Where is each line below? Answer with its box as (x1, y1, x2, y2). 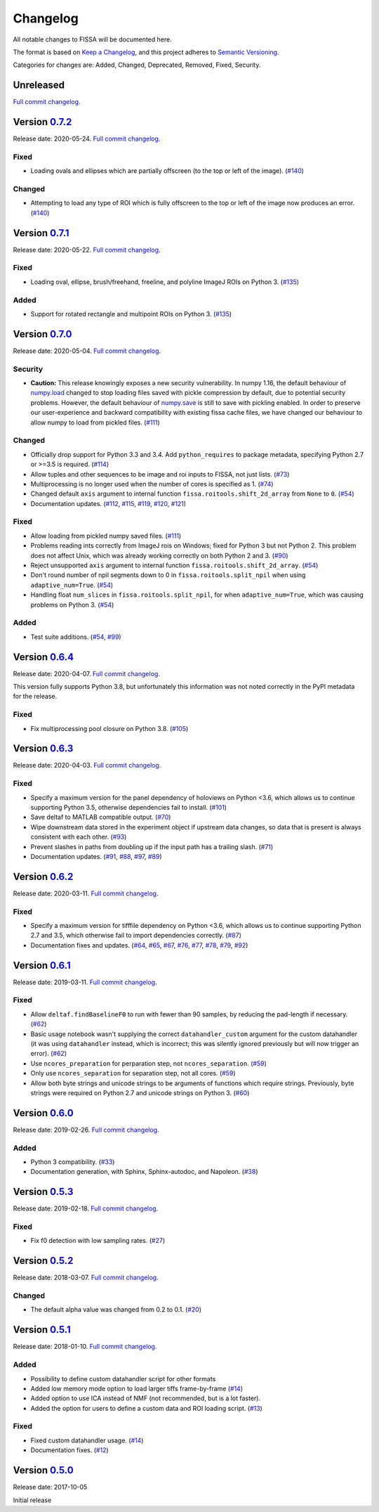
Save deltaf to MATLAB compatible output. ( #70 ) (30, 813, 171, 822)
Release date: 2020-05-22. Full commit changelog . (13, 245, 161, 254)
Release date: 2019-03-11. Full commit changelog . (13, 978, 157, 986)
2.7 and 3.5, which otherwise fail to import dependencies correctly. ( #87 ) (30, 931, 242, 940)
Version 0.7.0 (13, 328, 73, 340)
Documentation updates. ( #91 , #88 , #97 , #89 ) (30, 852, 162, 860)
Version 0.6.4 (13, 651, 74, 663)
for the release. (13, 692, 58, 701)
